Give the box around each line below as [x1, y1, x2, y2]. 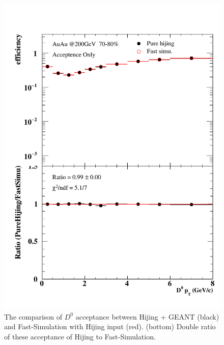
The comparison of [4, 311, 63, 322]
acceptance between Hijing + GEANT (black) [75, 311, 219, 322]
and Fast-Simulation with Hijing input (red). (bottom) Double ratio [4, 321, 216, 332]
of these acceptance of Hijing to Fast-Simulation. [4, 331, 156, 341]
